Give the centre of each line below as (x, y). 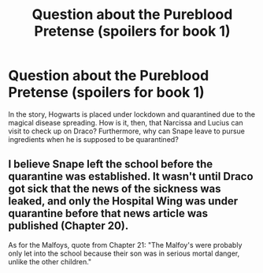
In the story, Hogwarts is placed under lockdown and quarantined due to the (132, 114)
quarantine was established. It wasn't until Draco (131, 176)
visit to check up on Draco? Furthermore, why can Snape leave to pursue (127, 131)
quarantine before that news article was (108, 213)
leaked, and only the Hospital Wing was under (123, 202)
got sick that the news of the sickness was (115, 189)
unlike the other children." (50, 261)
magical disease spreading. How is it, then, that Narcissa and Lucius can (126, 122)
